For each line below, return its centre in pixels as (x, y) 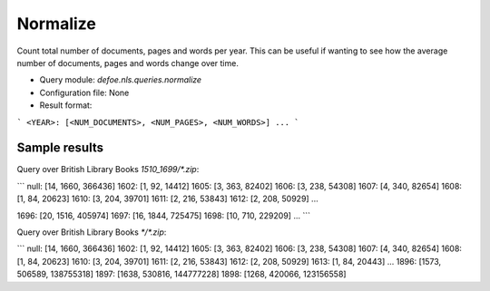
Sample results (60, 148)
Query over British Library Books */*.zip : (92, 232)
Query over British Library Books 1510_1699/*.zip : (108, 170)
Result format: (66, 105)
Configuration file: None (84, 92)
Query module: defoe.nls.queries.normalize (121, 80)
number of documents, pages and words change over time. (128, 63)
